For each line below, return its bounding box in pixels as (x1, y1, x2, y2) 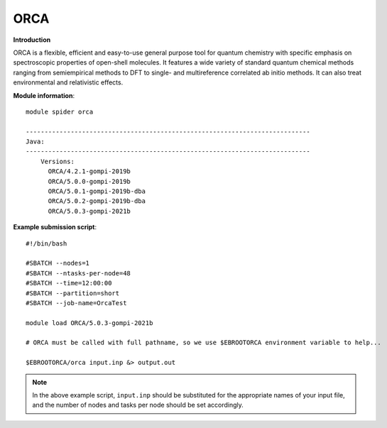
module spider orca (26, 107, 94, 116)
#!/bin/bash (26, 239, 67, 248)
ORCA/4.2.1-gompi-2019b (48, 168, 131, 175)
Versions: (40, 157, 75, 165)
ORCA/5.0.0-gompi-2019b (48, 177, 131, 185)
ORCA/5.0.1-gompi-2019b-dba (48, 187, 146, 195)
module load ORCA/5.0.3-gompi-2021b (26, 319, 153, 327)
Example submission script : (13, 223, 97, 231)
